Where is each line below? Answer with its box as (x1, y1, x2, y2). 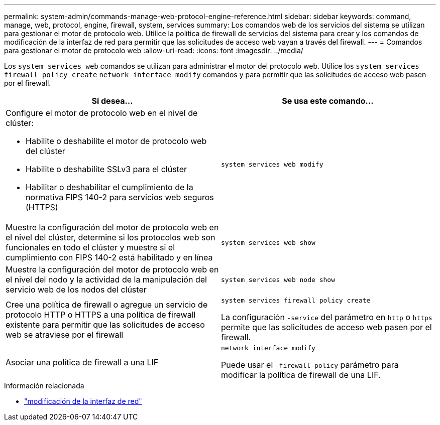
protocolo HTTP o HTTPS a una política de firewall (6, 309, 196, 320)
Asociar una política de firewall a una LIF (6, 357, 159, 367)
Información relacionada (4, 381, 84, 390)
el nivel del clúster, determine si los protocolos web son (6, 232, 215, 242)
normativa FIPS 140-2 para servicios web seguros (26, 192, 214, 202)
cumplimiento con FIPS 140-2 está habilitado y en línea (6, 252, 213, 262)
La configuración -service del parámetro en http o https (221, 312, 432, 322)
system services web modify (221, 160, 323, 168)
